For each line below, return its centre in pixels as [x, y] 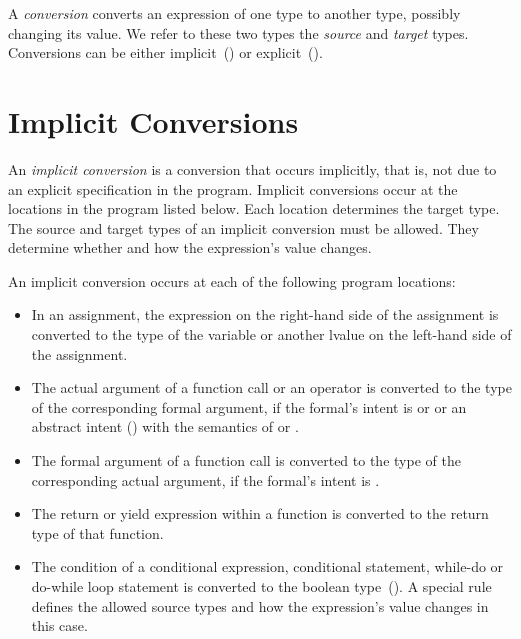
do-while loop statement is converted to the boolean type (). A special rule [261, 586]
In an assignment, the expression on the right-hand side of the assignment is [265, 314]
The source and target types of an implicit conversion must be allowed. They [243, 227]
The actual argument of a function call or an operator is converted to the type [271, 387]
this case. [59, 625]
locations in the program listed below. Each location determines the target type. [254, 208]
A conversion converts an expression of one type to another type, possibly [234, 13]
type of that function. [97, 532]
